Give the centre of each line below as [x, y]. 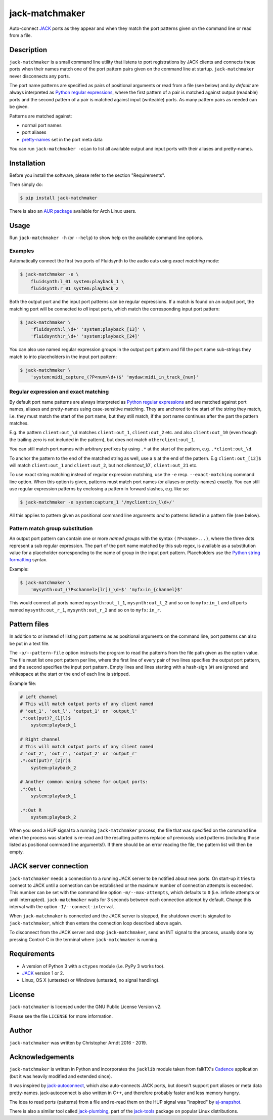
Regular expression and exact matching [59, 392]
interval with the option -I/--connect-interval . [62, 907]
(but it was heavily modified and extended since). [61, 1076]
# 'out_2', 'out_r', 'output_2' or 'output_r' [79, 753]
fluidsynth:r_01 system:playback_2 [75, 288]
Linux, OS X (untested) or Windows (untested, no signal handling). [91, 980]
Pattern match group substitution [51, 528]
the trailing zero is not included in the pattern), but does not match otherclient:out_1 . [102, 439]
